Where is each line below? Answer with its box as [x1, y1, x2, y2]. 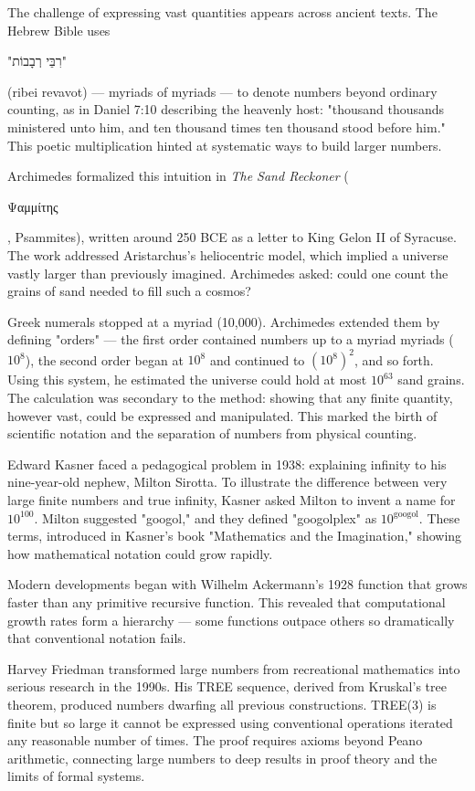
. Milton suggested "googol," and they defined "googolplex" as [34, 508, 377, 527]
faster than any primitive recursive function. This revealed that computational [7, 592, 446, 611]
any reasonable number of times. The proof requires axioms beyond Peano [7, 731, 423, 750]
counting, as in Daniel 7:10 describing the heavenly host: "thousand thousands [7, 100, 445, 119]
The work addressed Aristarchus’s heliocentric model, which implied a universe [7, 245, 449, 264]
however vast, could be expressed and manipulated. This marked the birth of [7, 406, 438, 425]
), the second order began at [25, 350, 184, 369]
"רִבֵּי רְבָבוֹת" [7, 51, 67, 70]
